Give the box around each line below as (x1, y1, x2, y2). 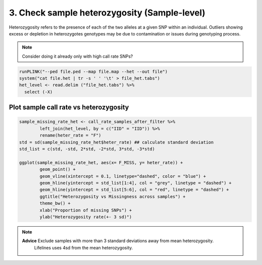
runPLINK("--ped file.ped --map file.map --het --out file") (19, 68, 168, 74)
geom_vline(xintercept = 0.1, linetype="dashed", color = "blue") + (39, 173, 206, 179)
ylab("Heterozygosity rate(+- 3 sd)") (39, 214, 132, 219)
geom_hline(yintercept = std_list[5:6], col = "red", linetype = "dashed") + (39, 187, 229, 193)
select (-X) (24, 89, 53, 95)
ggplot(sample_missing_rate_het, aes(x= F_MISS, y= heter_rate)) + (19, 160, 183, 165)
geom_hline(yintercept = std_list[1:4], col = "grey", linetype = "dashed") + (39, 180, 232, 185)
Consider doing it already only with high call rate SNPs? (22, 53, 133, 59)
